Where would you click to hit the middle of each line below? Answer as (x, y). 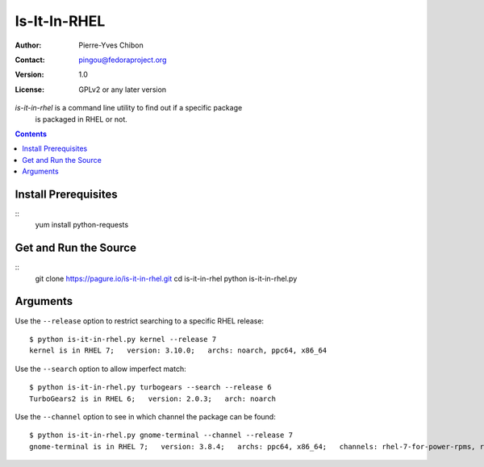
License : (29, 90)
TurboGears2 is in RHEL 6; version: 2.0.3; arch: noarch (152, 398)
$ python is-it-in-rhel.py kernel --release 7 (123, 339)
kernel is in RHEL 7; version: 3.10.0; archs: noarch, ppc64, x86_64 (178, 350)
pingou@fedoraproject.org (123, 60)
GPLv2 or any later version (123, 90)
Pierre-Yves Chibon (111, 45)
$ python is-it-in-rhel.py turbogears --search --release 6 (150, 388)
